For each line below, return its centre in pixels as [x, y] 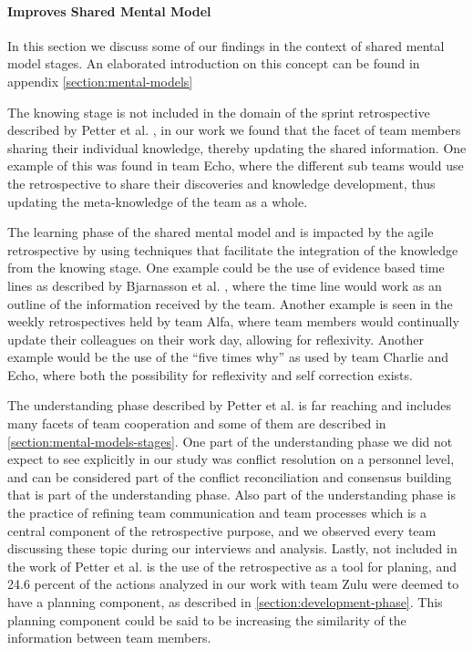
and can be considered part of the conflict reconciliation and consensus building [230, 476]
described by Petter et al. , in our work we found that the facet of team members [234, 130]
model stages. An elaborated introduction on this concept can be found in [214, 63]
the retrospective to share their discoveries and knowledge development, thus [221, 183]
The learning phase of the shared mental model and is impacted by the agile [221, 232]
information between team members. [109, 638]
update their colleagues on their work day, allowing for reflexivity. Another [216, 339]
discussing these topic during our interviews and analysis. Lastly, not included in [232, 548]
